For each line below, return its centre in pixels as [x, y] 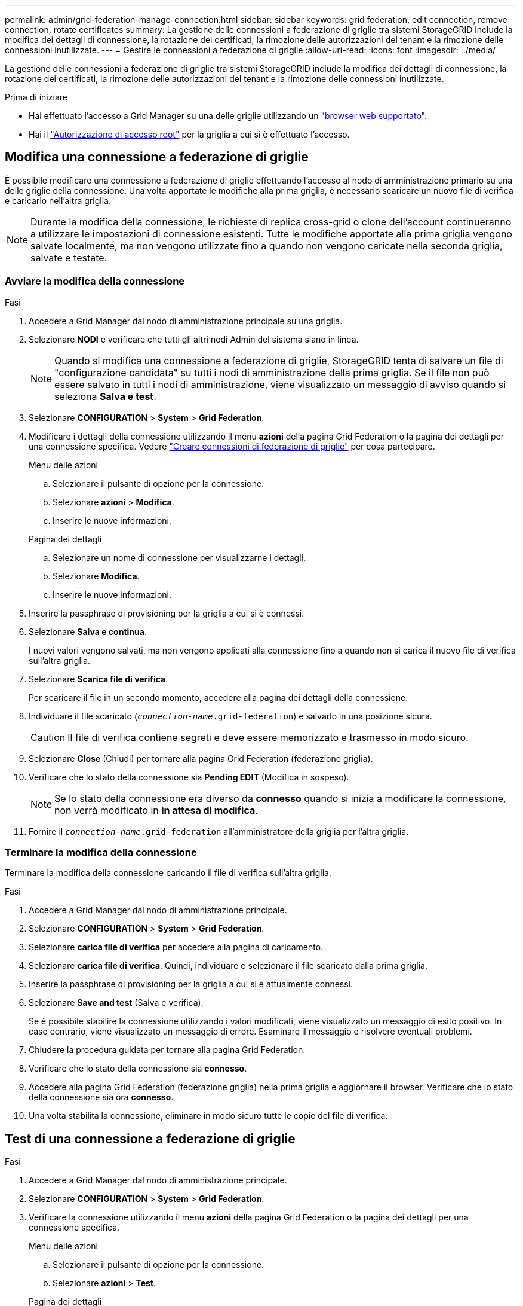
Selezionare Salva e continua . [88, 631]
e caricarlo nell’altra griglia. [58, 200]
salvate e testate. [69, 257]
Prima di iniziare [36, 97]
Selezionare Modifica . [96, 576]
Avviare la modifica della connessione [95, 281]
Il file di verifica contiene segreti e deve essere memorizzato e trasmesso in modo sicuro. [268, 737]
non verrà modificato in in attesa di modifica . [156, 810]
